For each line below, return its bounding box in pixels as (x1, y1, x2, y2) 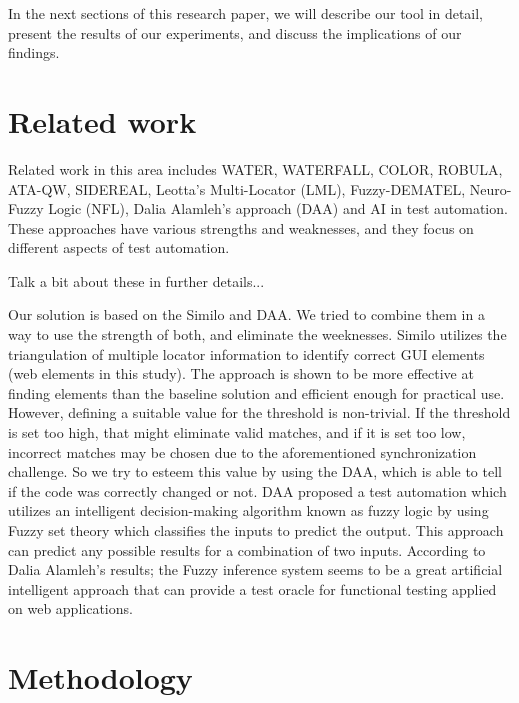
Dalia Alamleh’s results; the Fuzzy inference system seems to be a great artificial (8, 559, 503, 580)
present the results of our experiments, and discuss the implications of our (8, 22, 462, 43)
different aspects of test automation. (8, 237, 230, 258)
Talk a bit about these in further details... (8, 270, 265, 291)
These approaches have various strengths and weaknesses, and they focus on (8, 217, 474, 238)
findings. (8, 42, 60, 63)
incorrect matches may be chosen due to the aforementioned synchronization (8, 441, 477, 462)
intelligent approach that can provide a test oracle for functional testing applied (8, 578, 497, 599)
